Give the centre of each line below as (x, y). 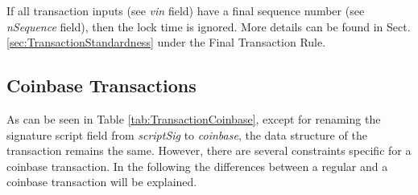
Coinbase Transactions (101, 85)
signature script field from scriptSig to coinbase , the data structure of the (187, 134)
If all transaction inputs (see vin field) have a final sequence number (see (186, 10)
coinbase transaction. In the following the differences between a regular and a (197, 166)
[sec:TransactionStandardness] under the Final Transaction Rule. (166, 42)
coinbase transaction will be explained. (102, 182)
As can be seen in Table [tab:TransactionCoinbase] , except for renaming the (194, 118)
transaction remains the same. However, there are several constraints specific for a (209, 150)
